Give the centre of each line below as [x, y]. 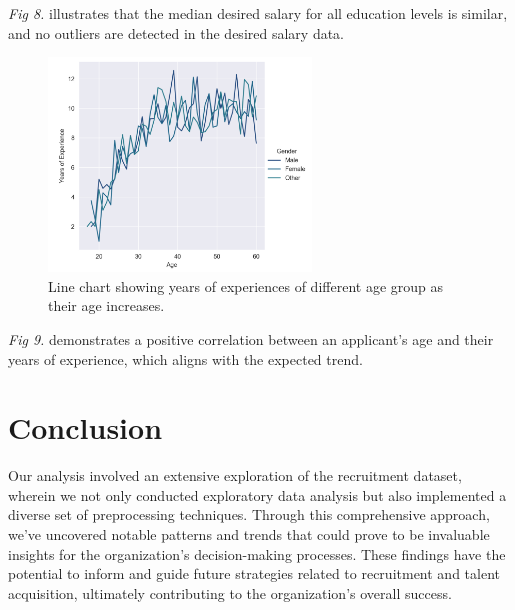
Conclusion [85, 427]
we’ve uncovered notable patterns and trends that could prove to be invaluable [249, 534]
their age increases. [106, 305]
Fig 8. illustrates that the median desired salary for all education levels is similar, [258, 13]
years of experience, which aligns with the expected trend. [185, 358]
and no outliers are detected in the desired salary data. [176, 32]
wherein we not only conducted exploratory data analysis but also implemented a [257, 494]
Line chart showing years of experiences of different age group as [245, 285]
